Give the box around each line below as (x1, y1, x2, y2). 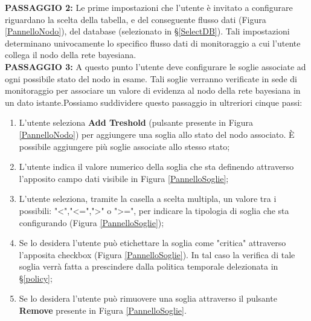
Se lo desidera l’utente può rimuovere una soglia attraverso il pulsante (19, 292, 277, 305)
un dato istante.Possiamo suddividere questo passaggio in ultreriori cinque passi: (5, 96, 303, 108)
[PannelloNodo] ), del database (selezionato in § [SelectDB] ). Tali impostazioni (5, 25, 290, 37)
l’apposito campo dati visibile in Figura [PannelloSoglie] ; (19, 172, 229, 184)
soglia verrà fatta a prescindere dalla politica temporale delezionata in (19, 260, 278, 273)
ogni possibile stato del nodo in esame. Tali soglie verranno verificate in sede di (5, 72, 297, 85)
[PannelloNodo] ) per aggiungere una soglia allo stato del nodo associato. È (19, 128, 295, 140)
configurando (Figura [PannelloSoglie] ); (19, 216, 164, 229)
